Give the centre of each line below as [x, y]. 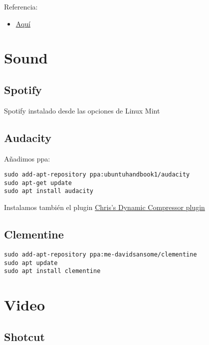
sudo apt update [31, 263]
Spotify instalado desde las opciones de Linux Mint [82, 110]
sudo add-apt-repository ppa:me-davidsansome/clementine [101, 254]
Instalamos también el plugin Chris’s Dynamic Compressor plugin [104, 207]
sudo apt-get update [38, 183]
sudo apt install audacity [49, 191]
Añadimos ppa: [27, 158]
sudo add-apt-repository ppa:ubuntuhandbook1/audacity [97, 175]
